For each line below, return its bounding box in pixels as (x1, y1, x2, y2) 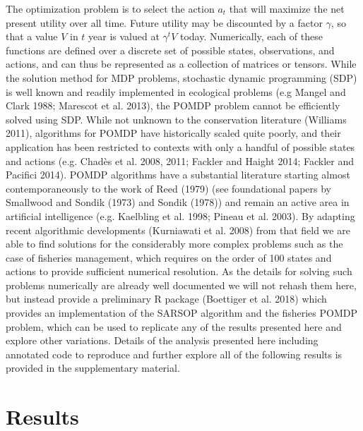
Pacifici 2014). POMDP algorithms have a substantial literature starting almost (6, 167, 350, 182)
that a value (6, 29, 58, 44)
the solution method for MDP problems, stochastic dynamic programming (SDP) (6, 70, 357, 85)
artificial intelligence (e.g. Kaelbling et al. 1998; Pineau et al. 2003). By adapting (6, 208, 355, 223)
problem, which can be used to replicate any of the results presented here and (6, 319, 342, 334)
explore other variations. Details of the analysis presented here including (6, 333, 319, 348)
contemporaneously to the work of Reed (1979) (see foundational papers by (6, 181, 331, 195)
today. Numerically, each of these (179, 29, 323, 44)
